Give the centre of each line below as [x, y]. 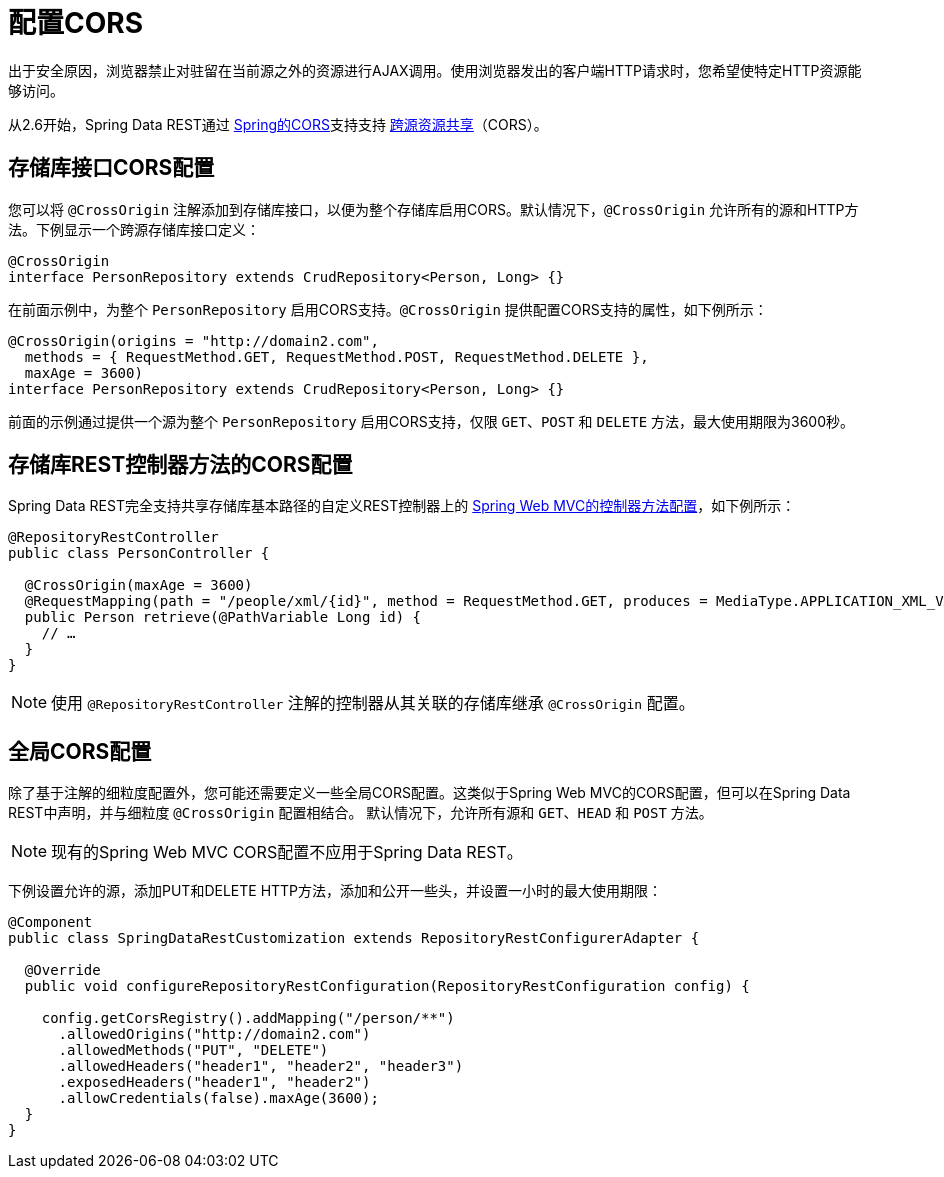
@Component [50, 922]
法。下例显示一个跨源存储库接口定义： [134, 229]
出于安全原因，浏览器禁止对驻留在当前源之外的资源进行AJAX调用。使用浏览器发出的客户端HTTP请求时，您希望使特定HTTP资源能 [435, 70]
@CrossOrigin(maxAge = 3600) [138, 585]
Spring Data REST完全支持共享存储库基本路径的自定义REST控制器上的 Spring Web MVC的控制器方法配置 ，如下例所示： [402, 506]
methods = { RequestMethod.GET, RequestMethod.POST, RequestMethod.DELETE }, [336, 356]
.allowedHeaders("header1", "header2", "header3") [261, 1066]
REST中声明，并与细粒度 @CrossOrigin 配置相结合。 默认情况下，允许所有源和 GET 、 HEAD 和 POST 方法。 [360, 813]
